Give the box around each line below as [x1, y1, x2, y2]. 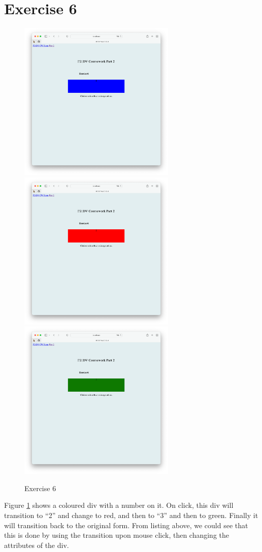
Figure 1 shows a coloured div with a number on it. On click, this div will [4, 500, 234, 510]
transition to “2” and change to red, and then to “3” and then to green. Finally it [4, 509, 258, 520]
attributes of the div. [4, 539, 69, 550]
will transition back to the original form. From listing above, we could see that [4, 520, 248, 530]
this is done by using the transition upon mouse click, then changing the [4, 530, 230, 540]
